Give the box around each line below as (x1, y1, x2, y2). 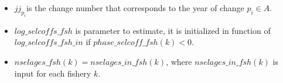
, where (166, 55, 192, 67)
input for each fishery (14, 67, 91, 79)
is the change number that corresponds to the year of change (26, 2, 244, 13)
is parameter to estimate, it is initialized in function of (75, 24, 271, 36)
